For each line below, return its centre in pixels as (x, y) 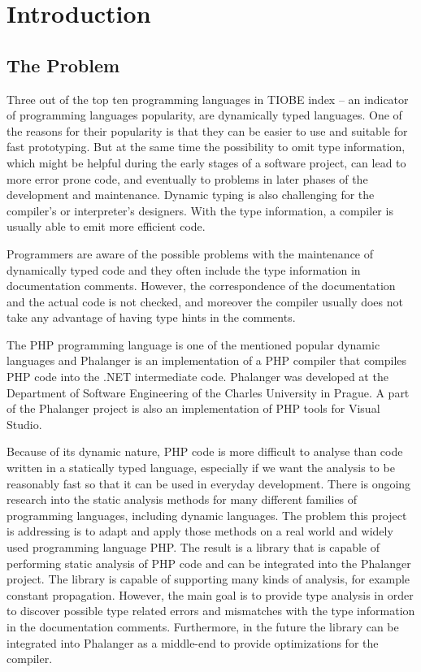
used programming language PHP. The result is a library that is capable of (193, 547)
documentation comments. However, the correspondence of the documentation (201, 286)
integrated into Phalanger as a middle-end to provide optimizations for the (193, 642)
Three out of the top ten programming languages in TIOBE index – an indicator (208, 99)
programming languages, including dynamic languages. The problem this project (207, 515)
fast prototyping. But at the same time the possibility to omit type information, (206, 147)
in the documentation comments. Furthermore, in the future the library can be (203, 626)
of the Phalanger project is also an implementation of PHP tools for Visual (193, 408)
